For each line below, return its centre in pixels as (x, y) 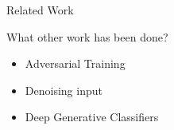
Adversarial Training (75, 63)
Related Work (40, 10)
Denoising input (64, 90)
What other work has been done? (87, 36)
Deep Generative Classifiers (92, 117)
